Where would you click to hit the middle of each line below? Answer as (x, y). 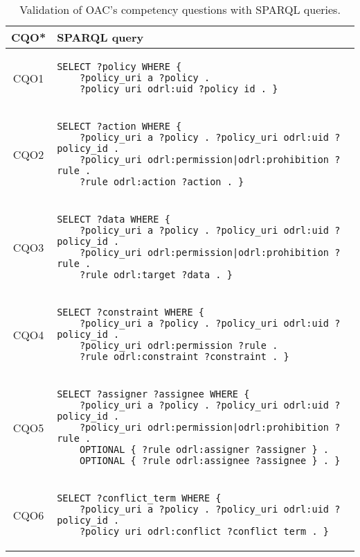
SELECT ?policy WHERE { (119, 67)
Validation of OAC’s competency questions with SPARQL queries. (180, 9)
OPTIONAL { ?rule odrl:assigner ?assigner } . (204, 449)
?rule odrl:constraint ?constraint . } (184, 357)
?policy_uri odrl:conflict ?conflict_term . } (204, 531)
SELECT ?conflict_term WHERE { (139, 498)
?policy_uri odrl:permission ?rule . (179, 345)
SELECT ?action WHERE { (119, 126)
